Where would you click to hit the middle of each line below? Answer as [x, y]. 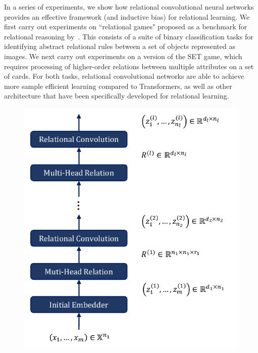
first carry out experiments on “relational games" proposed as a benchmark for [126, 27]
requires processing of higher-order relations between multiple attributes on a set [129, 66]
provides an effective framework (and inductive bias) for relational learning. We [127, 16]
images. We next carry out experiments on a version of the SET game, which [123, 56]
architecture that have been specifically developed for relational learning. [117, 96]
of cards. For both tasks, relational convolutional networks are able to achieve [124, 76]
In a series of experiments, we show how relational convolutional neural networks [129, 7]
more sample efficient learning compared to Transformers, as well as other [118, 86]
